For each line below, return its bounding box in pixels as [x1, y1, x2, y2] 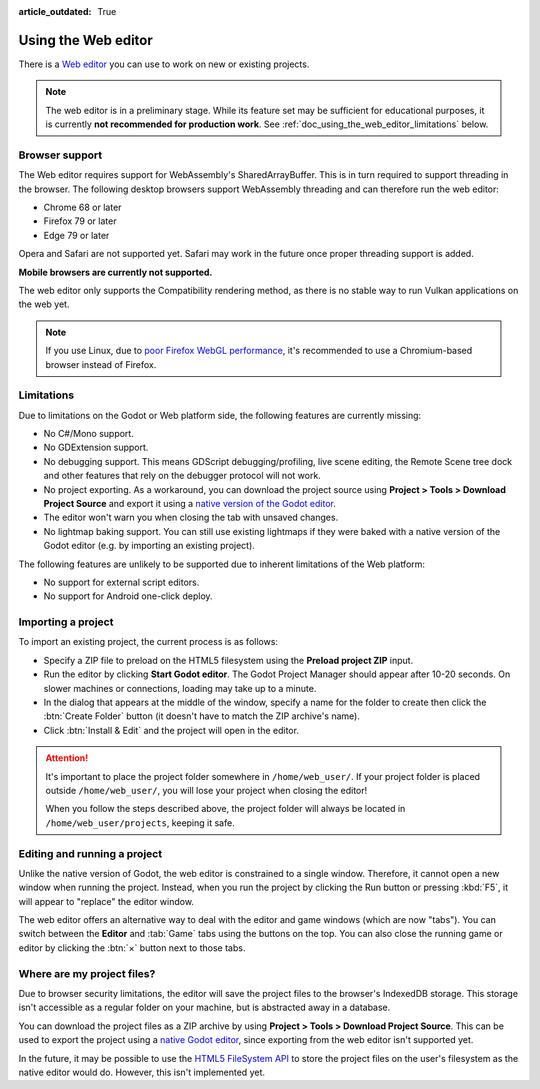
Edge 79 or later [43, 229, 110, 241]
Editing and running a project [18, 846, 163, 860]
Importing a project [18, 615, 114, 629]
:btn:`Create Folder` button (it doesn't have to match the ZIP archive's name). [43, 710, 360, 722]
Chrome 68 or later [43, 201, 122, 213]
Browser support [18, 148, 103, 162]
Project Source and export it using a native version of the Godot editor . [43, 498, 337, 509]
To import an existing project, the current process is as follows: [18, 636, 279, 648]
